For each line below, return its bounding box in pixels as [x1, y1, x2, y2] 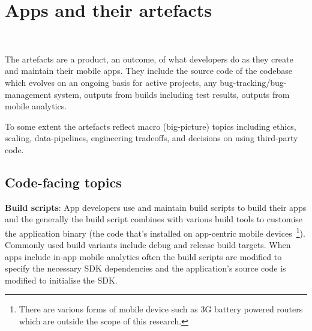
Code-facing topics [5, 172, 122, 191]
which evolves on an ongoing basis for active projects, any [5, 76, 217, 88]
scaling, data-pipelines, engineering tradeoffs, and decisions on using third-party [5, 132, 298, 144]
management [5, 88, 52, 100]
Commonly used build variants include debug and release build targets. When [5, 238, 291, 251]
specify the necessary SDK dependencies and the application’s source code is [5, 262, 286, 275]
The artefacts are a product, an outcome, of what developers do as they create [5, 52, 293, 65]
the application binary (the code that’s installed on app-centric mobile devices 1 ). [5, 225, 305, 239]
